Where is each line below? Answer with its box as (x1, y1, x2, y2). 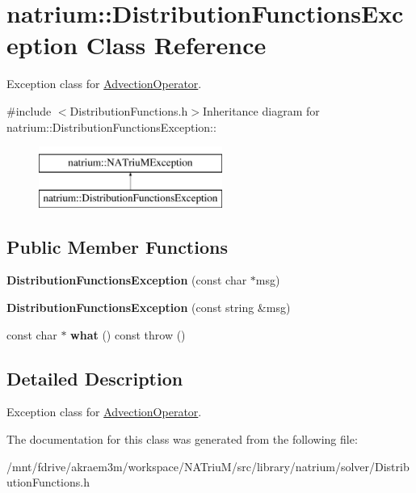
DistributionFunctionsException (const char (6, 272, 247, 289)
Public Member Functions (6, 234, 228, 259)
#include (6, 102, 52, 119)
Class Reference (86, 28, 267, 61)
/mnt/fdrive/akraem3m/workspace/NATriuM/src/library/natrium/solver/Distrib (6, 457, 410, 474)
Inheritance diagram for (202, 102, 320, 119)
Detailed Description (6, 365, 183, 390)
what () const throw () (70, 326, 186, 343)
